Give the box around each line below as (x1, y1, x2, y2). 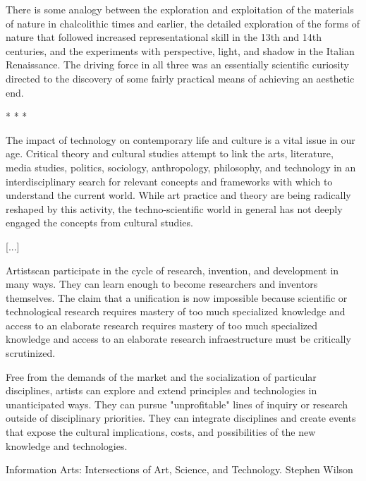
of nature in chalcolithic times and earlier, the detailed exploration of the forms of (6, 16, 360, 30)
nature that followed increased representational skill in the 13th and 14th (6, 30, 322, 44)
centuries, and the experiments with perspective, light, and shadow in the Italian (6, 43, 355, 58)
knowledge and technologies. (6, 438, 128, 453)
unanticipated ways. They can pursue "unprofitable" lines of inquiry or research (6, 396, 348, 411)
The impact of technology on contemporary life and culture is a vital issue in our (6, 132, 355, 147)
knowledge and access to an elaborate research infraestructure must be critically (6, 331, 351, 346)
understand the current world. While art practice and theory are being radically (6, 188, 351, 202)
